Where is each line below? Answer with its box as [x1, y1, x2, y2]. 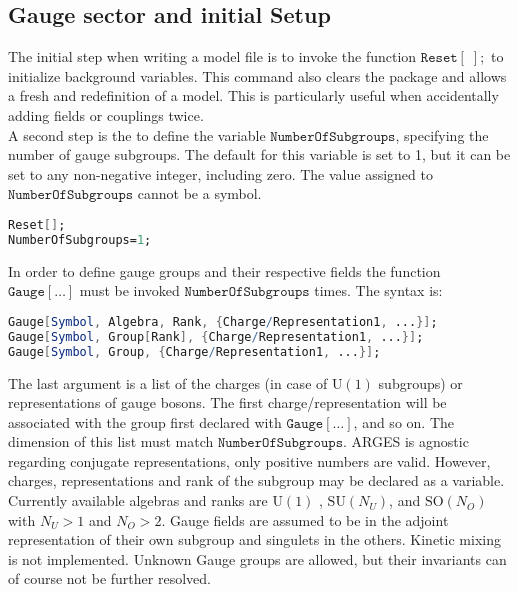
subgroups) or [378, 372, 463, 393]
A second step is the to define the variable [8, 124, 266, 145]
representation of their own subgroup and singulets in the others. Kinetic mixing [8, 529, 501, 550]
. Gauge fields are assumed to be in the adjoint [161, 509, 449, 530]
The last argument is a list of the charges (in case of [8, 372, 328, 393]
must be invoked [79, 280, 180, 301]
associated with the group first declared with [8, 411, 282, 432]
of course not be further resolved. [8, 568, 211, 589]
